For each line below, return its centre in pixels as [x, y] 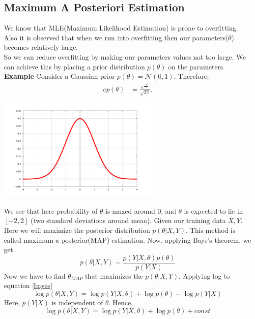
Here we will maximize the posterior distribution [77, 230]
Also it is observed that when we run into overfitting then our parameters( [116, 37]
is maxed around [130, 210]
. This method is [211, 230]
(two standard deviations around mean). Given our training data [128, 220]
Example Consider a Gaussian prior [59, 76]
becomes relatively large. [41, 47]
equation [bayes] [28, 285]
